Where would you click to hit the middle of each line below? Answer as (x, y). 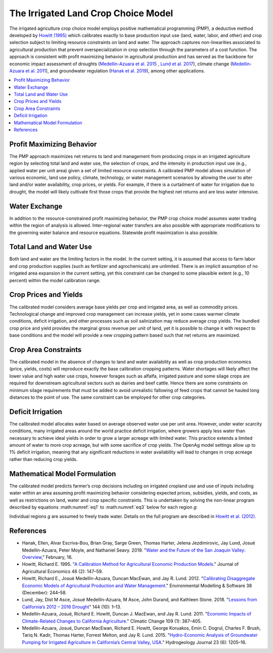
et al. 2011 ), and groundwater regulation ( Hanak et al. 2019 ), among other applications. (115, 70)
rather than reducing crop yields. (43, 459)
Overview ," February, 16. (47, 557)
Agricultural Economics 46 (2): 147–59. (62, 571)
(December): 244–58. (44, 592)
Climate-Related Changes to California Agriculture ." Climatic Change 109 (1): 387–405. (112, 621)
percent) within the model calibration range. (55, 280)
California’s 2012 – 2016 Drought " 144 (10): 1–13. (72, 607)
